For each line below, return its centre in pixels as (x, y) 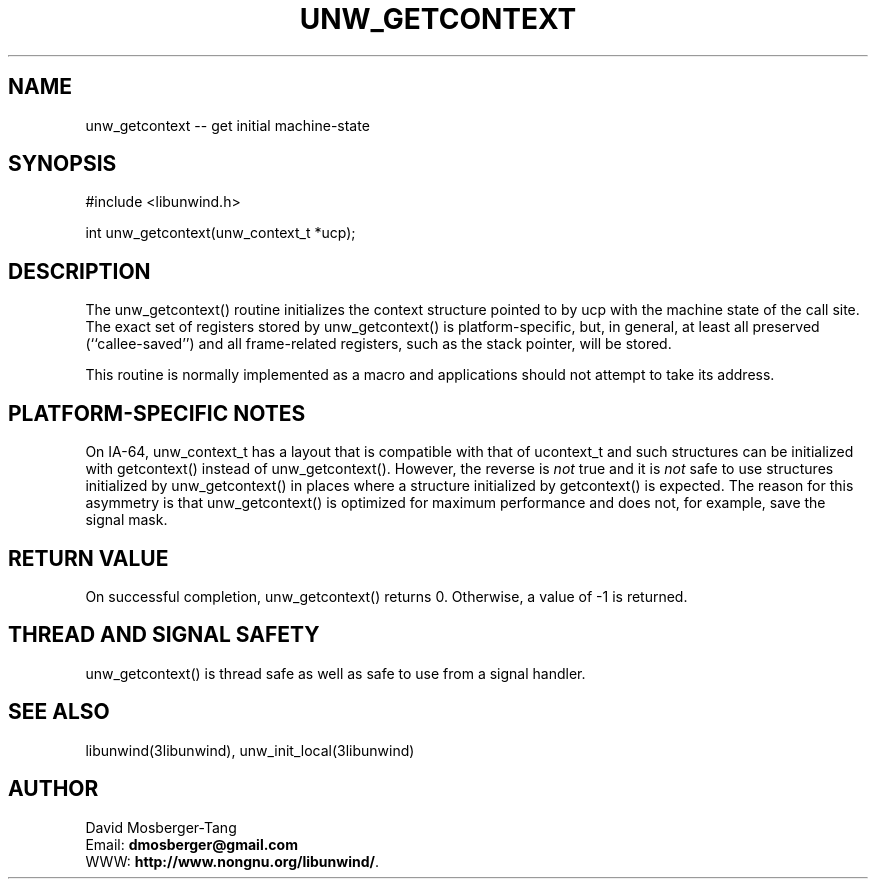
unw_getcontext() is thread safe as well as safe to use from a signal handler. (335, 673)
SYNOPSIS (62, 164)
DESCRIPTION (79, 271)
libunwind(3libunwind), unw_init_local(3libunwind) (250, 750)
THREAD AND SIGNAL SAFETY (164, 635)
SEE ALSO (59, 712)
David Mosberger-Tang (161, 827)
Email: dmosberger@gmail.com (191, 844)
